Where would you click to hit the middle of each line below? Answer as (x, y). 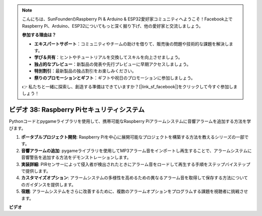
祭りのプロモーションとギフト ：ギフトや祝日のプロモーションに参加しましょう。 (115, 78)
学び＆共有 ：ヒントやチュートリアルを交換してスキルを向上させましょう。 (108, 57)
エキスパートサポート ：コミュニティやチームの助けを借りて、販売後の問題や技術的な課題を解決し (131, 44)
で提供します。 (36, 171)
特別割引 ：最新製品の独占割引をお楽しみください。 (85, 71)
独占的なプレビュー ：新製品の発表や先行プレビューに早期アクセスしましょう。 (113, 64)
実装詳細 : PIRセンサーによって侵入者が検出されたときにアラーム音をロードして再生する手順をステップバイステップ (136, 164)
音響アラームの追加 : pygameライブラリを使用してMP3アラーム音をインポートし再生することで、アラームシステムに (136, 150)
